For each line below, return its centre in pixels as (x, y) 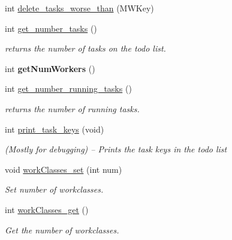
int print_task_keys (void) (55, 129)
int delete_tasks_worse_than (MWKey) (79, 8)
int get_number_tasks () (51, 28)
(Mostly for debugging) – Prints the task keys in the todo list (116, 149)
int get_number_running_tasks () (68, 88)
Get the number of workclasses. (62, 229)
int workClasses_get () (47, 209)
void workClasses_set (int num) (64, 169)
